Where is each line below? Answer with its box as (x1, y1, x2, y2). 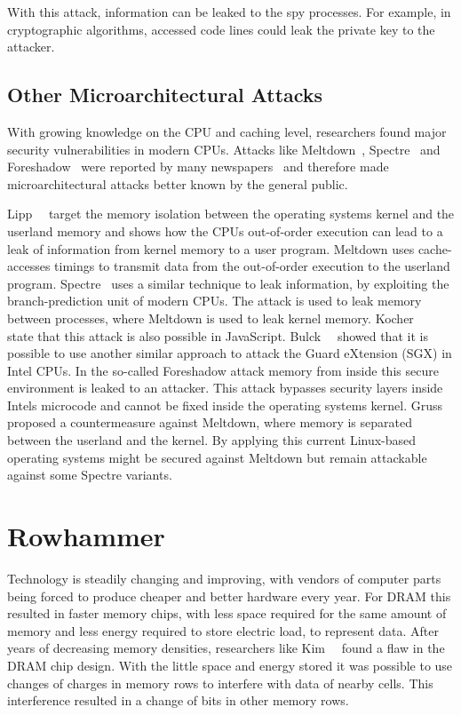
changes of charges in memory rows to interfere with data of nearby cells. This (7, 673, 433, 692)
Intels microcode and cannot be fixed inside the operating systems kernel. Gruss (7, 395, 442, 414)
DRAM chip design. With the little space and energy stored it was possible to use (7, 655, 453, 674)
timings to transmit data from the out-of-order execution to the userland (54, 257, 450, 275)
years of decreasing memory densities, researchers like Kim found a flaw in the (7, 639, 445, 657)
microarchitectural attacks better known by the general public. (7, 174, 348, 193)
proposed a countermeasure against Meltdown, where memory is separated (7, 413, 412, 432)
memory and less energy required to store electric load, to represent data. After (7, 621, 439, 640)
